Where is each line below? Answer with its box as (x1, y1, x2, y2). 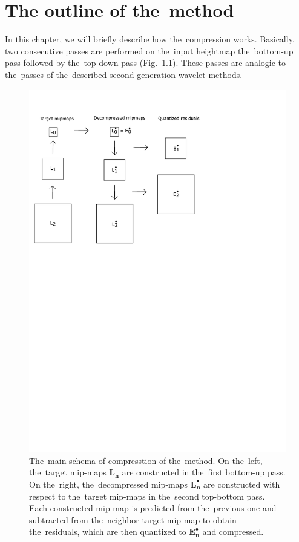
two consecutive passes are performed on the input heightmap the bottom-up (5, 44, 294, 57)
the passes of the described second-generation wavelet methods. (5, 68, 243, 80)
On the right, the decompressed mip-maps (29, 477, 188, 490)
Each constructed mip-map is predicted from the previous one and (29, 501, 277, 514)
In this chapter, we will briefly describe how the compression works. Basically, (5, 33, 295, 45)
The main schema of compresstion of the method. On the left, (29, 454, 263, 466)
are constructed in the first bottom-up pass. (122, 466, 286, 478)
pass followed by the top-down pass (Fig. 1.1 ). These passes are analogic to (5, 56, 286, 69)
